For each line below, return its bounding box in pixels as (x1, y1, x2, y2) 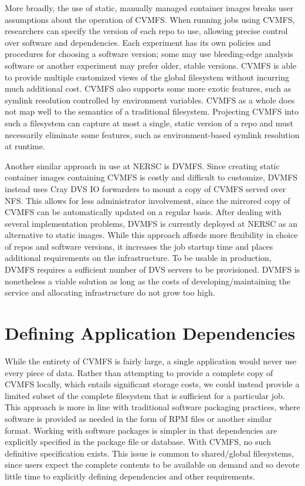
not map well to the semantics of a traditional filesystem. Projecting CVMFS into (5, 105, 299, 118)
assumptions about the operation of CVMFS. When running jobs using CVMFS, (5, 13, 295, 25)
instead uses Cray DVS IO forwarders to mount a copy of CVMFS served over (5, 182, 286, 195)
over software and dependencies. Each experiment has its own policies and (5, 36, 271, 48)
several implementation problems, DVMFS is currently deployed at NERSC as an (5, 217, 298, 229)
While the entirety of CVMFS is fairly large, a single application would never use (5, 354, 297, 367)
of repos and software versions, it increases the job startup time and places (5, 240, 273, 252)
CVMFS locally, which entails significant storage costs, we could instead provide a (5, 378, 300, 390)
